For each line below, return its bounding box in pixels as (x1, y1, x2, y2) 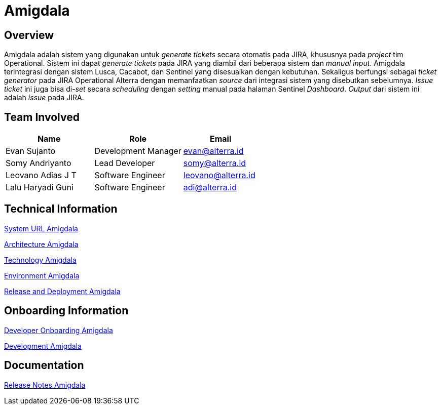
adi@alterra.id (183, 182, 237, 193)
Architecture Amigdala (4, 239, 79, 249)
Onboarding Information (4, 304, 129, 317)
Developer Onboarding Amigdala (4, 325, 113, 335)
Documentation (4, 359, 84, 372)
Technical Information (4, 202, 118, 216)
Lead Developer (94, 158, 155, 169)
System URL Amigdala (4, 224, 78, 233)
